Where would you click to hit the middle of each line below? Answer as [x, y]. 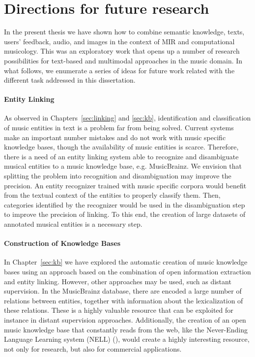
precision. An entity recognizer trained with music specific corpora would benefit [125, 185]
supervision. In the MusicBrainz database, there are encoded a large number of [123, 291]
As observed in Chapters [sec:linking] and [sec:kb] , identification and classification [127, 118]
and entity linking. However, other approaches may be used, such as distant [118, 281]
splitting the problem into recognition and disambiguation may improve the [118, 176]
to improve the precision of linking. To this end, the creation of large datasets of [125, 214]
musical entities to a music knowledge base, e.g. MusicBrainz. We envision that [123, 166]
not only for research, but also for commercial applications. [93, 348]
